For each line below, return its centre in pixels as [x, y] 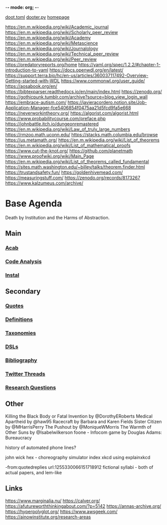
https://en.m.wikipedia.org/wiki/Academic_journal [57, 27]
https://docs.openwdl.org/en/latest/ [87, 70]
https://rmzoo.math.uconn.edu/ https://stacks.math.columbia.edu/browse [81, 135]
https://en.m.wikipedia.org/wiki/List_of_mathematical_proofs [68, 145]
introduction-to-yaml [27, 70]
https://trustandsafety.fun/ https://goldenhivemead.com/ [64, 172]
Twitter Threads [25, 374]
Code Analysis [23, 261]
